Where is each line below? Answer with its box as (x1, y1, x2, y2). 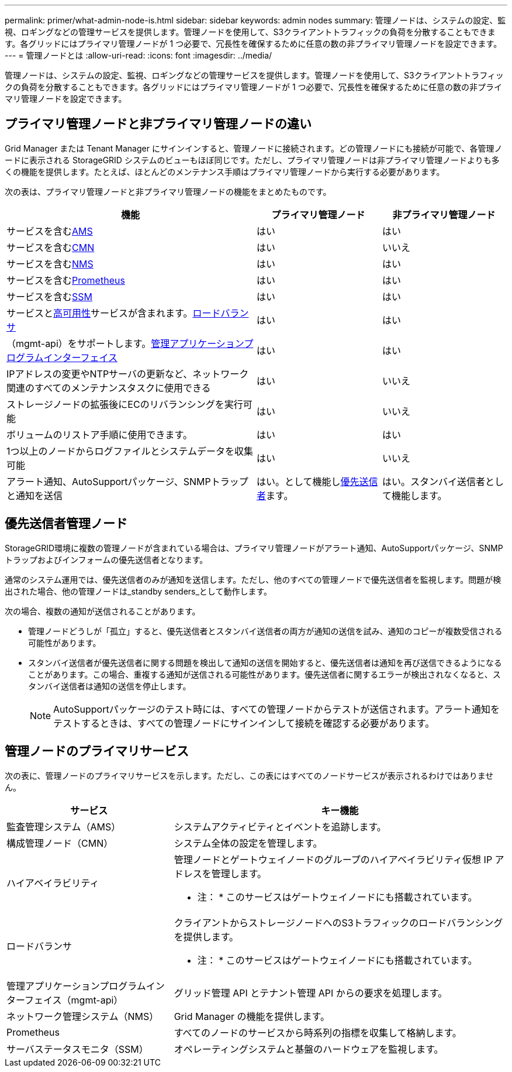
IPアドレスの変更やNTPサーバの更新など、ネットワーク (6, 367, 249, 380)
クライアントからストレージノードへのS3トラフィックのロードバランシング (174, 916, 503, 929)
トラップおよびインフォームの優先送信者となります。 (5, 554, 208, 565)
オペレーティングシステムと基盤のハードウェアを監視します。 (174, 1043, 444, 1055)
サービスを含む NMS (6, 257, 94, 270)
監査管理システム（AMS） (6, 820, 121, 833)
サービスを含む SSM (6, 290, 92, 303)
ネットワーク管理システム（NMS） (6, 1010, 159, 1022)
